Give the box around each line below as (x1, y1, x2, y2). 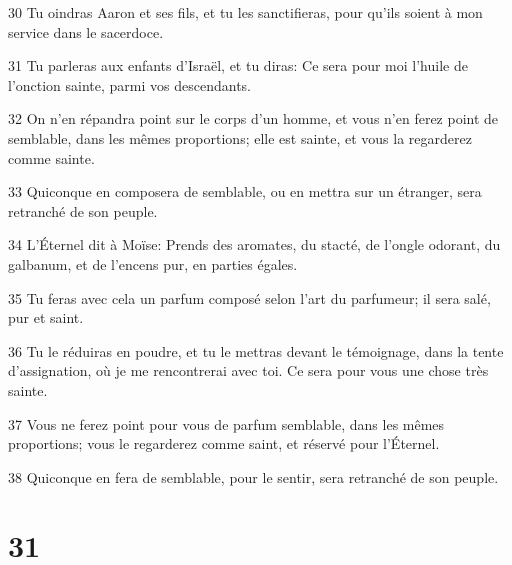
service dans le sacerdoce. (8, 21, 164, 42)
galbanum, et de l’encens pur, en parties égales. (8, 253, 298, 274)
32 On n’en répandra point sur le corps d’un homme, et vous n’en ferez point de (8, 108, 499, 129)
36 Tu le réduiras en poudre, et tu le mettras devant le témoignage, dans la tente (8, 340, 504, 361)
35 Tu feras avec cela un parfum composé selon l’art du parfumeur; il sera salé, (8, 287, 491, 308)
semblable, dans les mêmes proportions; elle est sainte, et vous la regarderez (8, 127, 472, 148)
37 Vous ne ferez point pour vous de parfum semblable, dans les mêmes (8, 413, 445, 434)
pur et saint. (8, 307, 84, 328)
